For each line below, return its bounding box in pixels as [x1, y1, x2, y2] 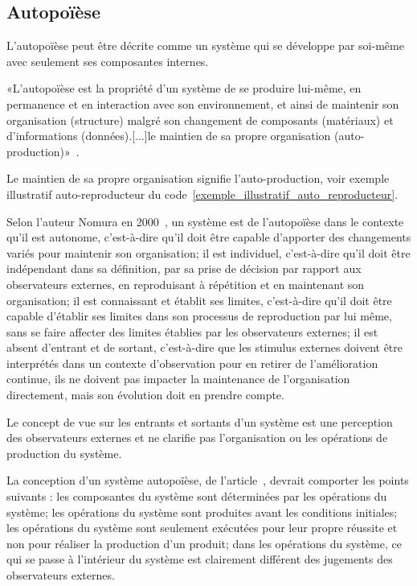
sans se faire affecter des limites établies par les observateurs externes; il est [6, 323, 378, 340]
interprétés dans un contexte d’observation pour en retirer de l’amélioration [6, 354, 378, 371]
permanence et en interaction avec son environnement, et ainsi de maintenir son [6, 95, 399, 112]
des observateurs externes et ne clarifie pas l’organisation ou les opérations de [6, 429, 388, 446]
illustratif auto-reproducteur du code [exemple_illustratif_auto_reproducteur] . [6, 185, 399, 202]
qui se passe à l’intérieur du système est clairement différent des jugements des [6, 551, 393, 567]
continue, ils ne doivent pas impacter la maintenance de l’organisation [6, 370, 350, 387]
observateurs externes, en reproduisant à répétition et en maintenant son [6, 275, 365, 292]
